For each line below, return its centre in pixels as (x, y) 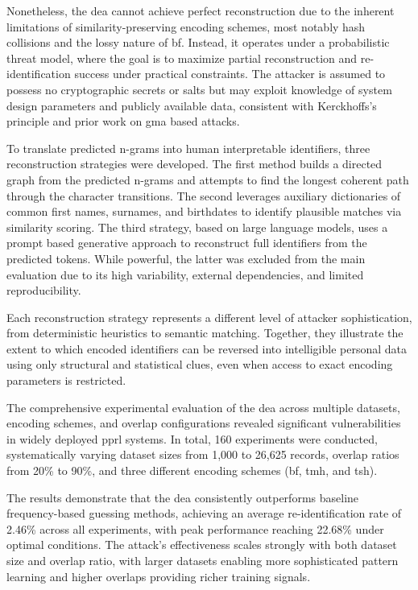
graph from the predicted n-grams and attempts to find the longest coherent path (208, 179)
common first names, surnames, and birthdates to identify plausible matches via (204, 211)
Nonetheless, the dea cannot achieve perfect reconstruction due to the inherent (201, 10)
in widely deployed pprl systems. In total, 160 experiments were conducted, (192, 438)
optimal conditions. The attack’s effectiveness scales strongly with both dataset (202, 545)
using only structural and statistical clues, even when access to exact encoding (200, 364)
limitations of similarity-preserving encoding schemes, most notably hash (186, 26)
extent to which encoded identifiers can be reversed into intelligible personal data (207, 348)
